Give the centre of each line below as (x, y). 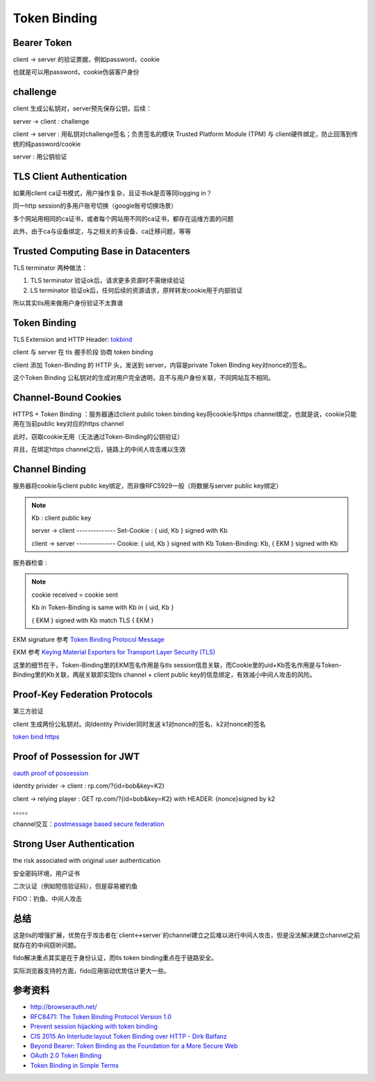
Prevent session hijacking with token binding (94, 1026)
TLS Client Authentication (70, 176)
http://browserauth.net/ (64, 1007)
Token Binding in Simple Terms (75, 1065)
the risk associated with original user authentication (87, 861)
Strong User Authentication (74, 844)
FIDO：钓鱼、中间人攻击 (48, 899)
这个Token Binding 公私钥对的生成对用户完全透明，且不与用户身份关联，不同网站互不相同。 (143, 378)
